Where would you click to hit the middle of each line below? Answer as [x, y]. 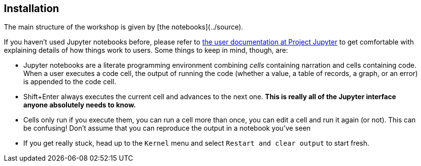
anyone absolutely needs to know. [80, 105]
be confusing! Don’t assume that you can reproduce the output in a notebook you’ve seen [167, 128]
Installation [32, 8]
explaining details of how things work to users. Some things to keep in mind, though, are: [146, 50]
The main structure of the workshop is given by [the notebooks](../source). [124, 27]
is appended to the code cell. [70, 82]
